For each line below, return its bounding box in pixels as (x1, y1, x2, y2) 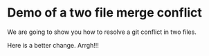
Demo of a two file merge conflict (7, 5, 203, 21)
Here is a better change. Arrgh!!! (7, 41, 99, 49)
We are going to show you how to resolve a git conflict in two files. (7, 28, 197, 36)
